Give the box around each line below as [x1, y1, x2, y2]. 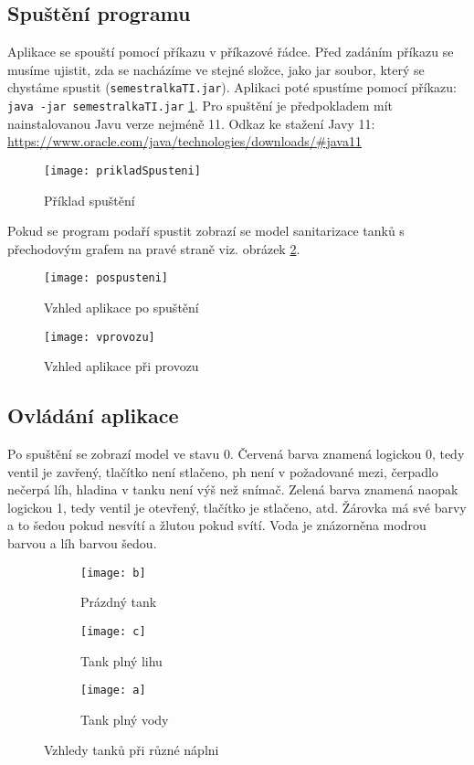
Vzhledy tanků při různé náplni [44, 740, 219, 760]
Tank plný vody [80, 709, 169, 728]
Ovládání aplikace [7, 401, 179, 430]
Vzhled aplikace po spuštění [44, 297, 199, 316]
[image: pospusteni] [44, 271, 169, 285]
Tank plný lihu [80, 651, 163, 670]
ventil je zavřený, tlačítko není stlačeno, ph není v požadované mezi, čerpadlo [7, 462, 438, 481]
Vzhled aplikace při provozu [44, 356, 199, 376]
